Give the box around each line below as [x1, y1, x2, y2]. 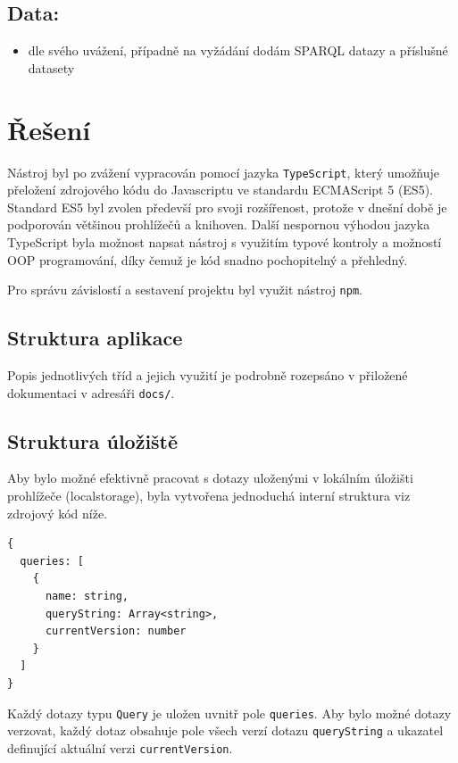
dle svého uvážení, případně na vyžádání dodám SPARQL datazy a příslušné [28, 41, 448, 60]
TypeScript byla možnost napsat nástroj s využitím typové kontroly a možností [7, 232, 442, 251]
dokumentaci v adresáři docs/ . [7, 383, 175, 402]
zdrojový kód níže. [7, 503, 108, 522]
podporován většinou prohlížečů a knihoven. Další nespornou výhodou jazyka [7, 215, 430, 234]
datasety [28, 58, 75, 77]
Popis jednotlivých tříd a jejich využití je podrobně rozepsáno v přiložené [7, 366, 408, 384]
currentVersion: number [45, 625, 187, 638]
